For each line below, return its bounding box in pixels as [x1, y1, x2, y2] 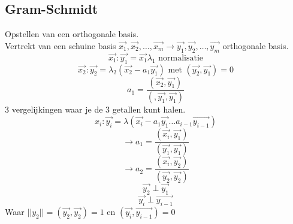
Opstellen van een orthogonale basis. [5, 28, 139, 40]
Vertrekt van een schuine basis [5, 39, 116, 52]
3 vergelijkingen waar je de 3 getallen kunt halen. [5, 103, 186, 116]
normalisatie [158, 53, 204, 62]
